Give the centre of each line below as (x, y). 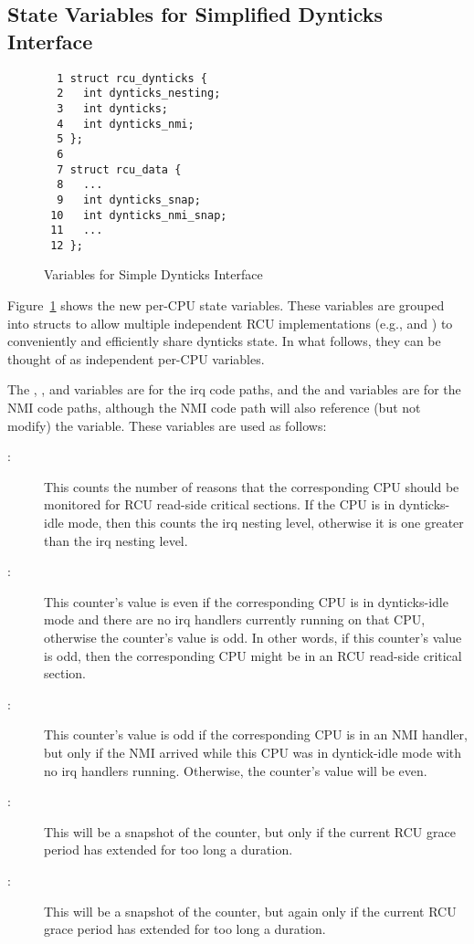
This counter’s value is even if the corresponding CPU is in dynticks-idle (246, 601)
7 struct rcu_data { (119, 169)
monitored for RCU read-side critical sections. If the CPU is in (220, 504)
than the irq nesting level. (116, 540)
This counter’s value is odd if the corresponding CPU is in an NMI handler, (256, 734)
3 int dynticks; (113, 108)
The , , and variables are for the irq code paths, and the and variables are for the (234, 389)
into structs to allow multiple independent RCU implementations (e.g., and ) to (230, 323)
